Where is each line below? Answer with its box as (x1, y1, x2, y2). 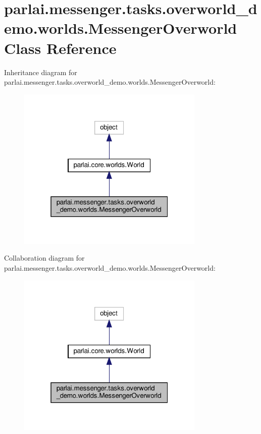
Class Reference (4, 37, 117, 58)
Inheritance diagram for (4, 67, 77, 77)
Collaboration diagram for (4, 253, 85, 263)
